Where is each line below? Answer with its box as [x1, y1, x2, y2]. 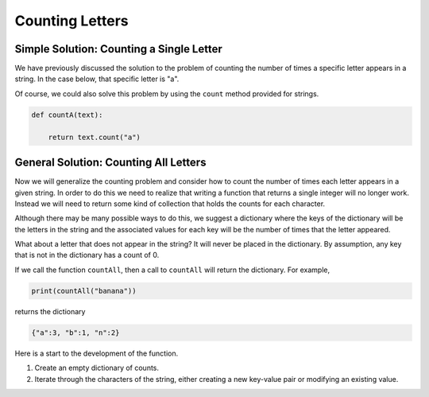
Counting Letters [14, 12, 129, 29]
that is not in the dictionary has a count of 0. [14, 251, 160, 260]
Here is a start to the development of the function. [14, 348, 179, 358]
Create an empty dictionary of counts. [34, 363, 159, 373]
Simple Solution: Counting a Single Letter [14, 42, 222, 56]
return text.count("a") [48, 132, 141, 142]
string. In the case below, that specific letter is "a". [14, 74, 180, 84]
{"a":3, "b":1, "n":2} [31, 328, 120, 337]
